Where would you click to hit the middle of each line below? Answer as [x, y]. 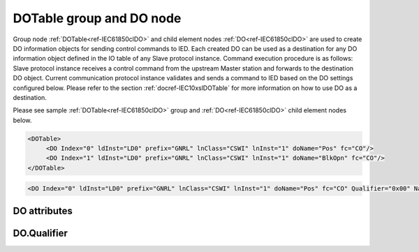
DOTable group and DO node [97, 18]
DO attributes [43, 210]
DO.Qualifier [40, 233]
